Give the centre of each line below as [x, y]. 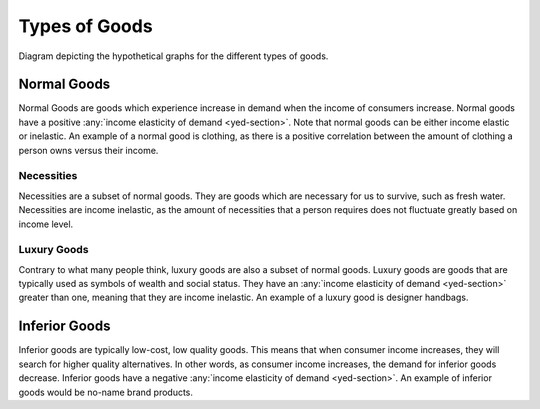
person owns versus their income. [88, 150]
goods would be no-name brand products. [106, 392]
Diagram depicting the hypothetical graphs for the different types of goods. [173, 56]
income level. [46, 224]
